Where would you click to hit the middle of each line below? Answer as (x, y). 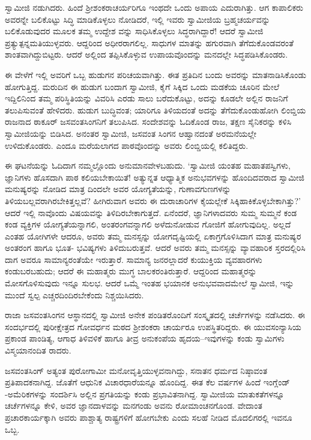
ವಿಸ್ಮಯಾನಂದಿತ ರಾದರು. (38, 350)
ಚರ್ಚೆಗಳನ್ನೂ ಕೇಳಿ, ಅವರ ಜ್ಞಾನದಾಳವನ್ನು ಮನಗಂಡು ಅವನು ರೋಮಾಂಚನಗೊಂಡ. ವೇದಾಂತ (134, 405)
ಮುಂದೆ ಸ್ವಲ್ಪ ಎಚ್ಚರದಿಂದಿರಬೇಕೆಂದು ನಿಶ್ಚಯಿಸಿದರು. (74, 294)
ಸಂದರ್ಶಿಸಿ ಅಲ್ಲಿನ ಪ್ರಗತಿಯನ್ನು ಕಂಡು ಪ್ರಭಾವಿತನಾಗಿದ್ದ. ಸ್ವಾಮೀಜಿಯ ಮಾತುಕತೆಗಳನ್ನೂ (167, 393)
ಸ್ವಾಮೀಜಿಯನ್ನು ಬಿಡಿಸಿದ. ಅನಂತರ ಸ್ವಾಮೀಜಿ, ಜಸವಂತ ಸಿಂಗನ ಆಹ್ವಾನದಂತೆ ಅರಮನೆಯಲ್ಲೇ (131, 133)
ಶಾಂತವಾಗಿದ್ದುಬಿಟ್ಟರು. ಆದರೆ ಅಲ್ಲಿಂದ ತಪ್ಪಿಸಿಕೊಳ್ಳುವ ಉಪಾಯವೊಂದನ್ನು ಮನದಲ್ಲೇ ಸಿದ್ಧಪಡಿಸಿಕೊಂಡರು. (146, 54)
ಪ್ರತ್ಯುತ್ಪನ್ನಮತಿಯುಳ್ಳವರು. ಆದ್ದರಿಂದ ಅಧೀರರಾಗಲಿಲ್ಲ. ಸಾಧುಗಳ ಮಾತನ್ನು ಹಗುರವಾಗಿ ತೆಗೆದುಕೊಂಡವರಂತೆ (149, 42)
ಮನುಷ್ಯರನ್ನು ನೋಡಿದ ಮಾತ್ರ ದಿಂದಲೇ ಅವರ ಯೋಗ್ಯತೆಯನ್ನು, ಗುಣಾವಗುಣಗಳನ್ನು (118, 189)
